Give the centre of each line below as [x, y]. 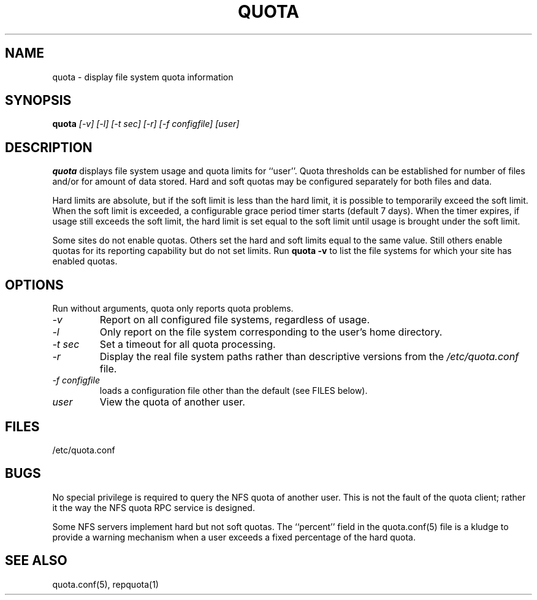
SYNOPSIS [38, 101]
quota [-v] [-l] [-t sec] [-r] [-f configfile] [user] [146, 124]
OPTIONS [34, 285]
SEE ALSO [36, 561]
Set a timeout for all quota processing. [188, 344]
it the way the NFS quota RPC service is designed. [154, 507]
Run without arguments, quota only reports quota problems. [173, 309]
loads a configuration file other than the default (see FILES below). [234, 391]
